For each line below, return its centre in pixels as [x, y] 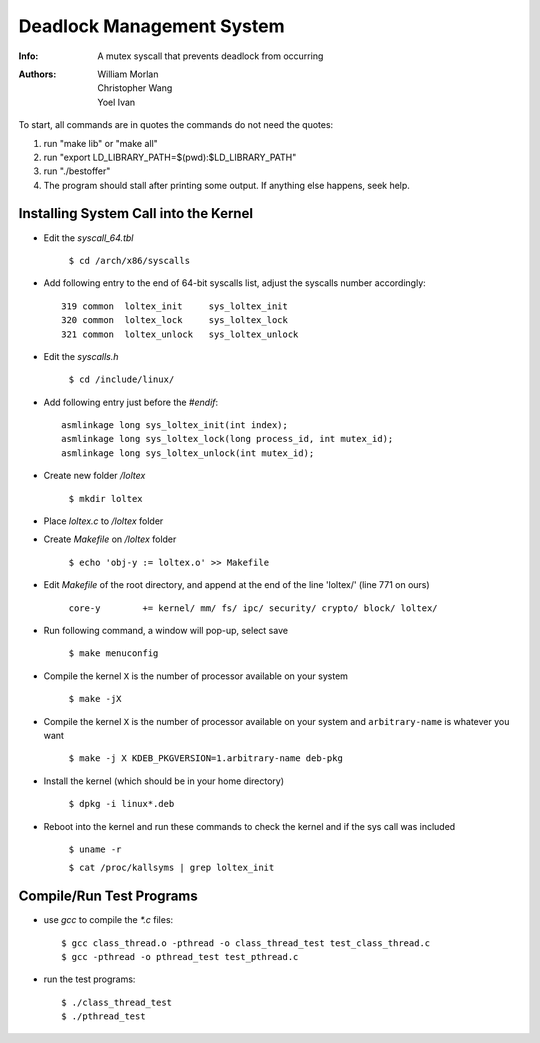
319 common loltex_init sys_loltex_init [175, 306]
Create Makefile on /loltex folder [110, 539]
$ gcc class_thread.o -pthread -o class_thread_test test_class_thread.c [246, 943]
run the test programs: [89, 979]
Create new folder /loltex [94, 476]
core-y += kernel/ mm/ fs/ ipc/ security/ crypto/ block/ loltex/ [253, 608]
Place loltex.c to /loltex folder [103, 521]
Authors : [37, 74]
